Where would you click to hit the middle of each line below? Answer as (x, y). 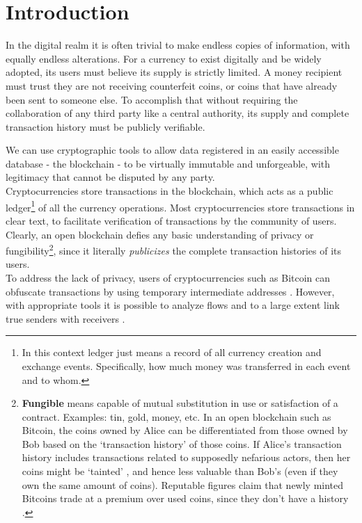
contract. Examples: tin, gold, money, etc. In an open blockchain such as (176, 416)
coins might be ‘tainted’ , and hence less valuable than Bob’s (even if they (180, 471)
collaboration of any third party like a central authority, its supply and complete (178, 113)
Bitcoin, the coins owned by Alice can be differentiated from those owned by (185, 430)
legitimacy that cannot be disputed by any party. (110, 177)
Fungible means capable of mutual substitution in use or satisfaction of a (180, 403)
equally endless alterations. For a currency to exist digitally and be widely (164, 58)
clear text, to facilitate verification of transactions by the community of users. (171, 220)
